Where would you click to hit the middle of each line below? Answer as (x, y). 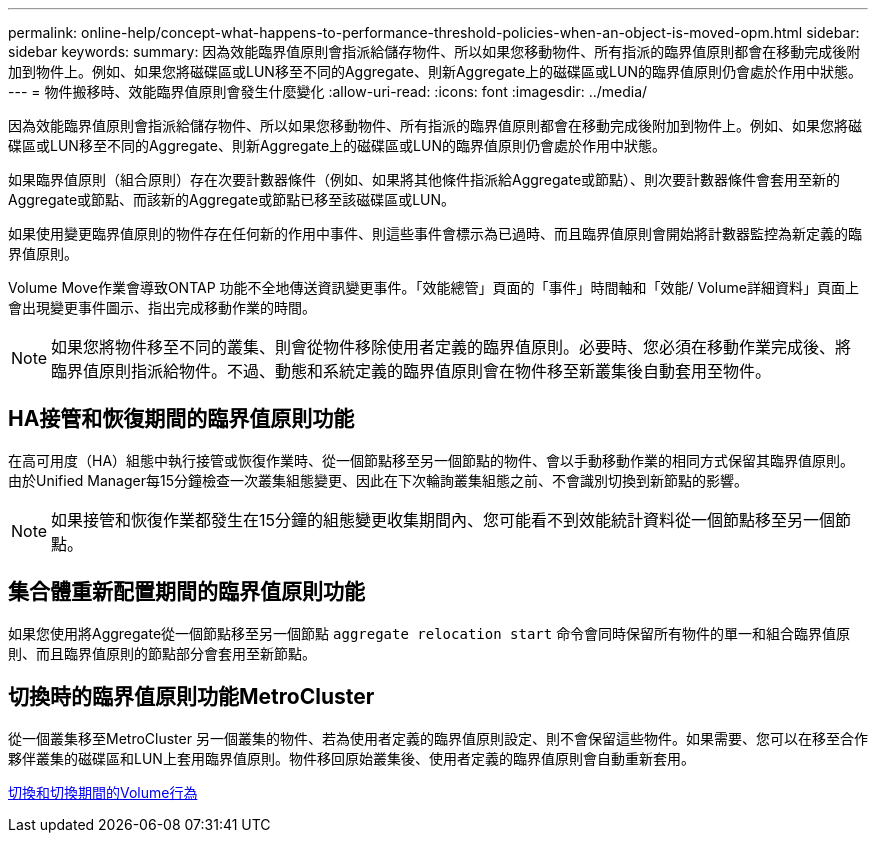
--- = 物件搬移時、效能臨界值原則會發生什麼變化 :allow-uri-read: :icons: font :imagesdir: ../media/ (328, 91)
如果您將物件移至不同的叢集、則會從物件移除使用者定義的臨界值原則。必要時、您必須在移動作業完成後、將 (451, 347)
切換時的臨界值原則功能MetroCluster (191, 697)
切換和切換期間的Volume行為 (103, 792)
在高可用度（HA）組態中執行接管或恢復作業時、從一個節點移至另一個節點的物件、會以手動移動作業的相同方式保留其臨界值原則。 (431, 460)
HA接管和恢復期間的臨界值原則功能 (181, 419)
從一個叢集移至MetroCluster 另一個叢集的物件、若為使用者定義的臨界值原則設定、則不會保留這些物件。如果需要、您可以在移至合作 (438, 738)
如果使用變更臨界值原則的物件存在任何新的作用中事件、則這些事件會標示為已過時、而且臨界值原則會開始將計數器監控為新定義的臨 (435, 233)
